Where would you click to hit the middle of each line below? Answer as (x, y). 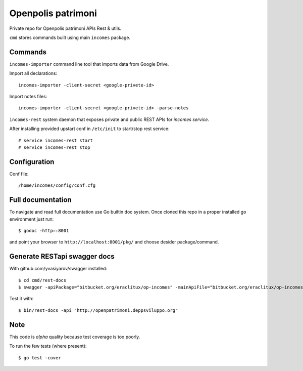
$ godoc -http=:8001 (44, 231)
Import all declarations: (33, 73)
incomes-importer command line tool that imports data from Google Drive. (89, 64)
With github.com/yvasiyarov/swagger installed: (58, 269)
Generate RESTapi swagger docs (62, 256)
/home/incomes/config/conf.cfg (57, 186)
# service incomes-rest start (56, 140)
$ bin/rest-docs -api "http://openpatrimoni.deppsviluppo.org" (98, 310)
